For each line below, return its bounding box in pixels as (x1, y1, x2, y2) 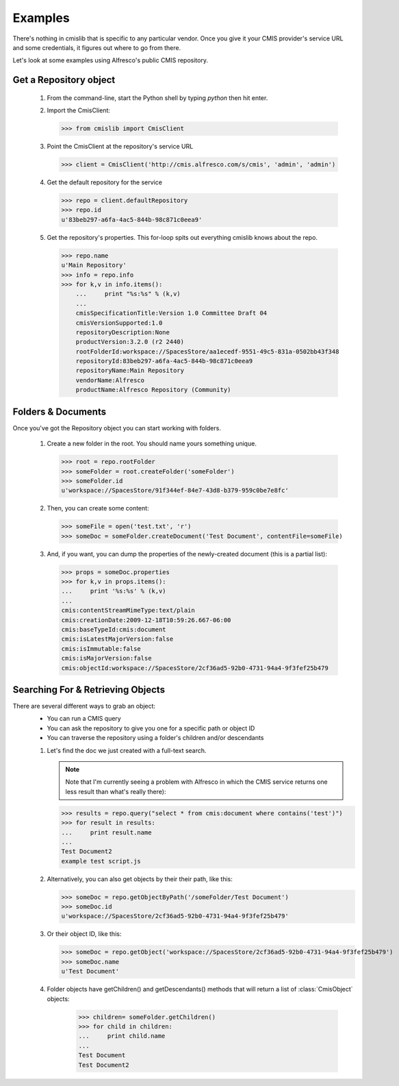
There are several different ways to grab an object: (12, 702, 156, 711)
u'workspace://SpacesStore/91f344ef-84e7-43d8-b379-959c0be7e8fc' (61, 486, 289, 495)
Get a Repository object (12, 74, 116, 86)
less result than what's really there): (65, 787, 166, 795)
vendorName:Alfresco (75, 376, 145, 384)
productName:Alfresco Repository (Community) (75, 386, 231, 394)
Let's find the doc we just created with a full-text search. (47, 746, 207, 754)
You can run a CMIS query (47, 715, 121, 723)
